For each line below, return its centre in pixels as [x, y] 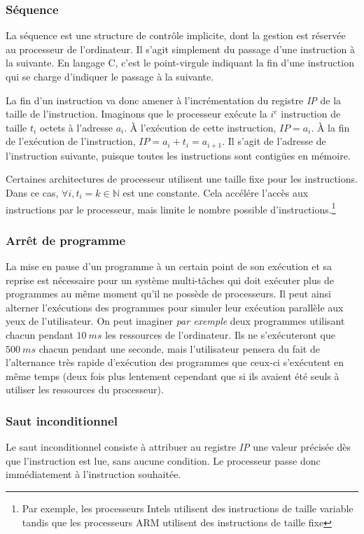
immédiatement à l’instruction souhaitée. [93, 474]
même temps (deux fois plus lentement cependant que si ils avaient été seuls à [173, 375]
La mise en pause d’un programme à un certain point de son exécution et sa [169, 266]
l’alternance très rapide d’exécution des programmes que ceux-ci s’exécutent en [175, 362]
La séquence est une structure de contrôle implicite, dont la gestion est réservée [176, 35]
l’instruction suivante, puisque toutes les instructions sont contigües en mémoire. [178, 155]
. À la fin [330, 127]
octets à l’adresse [76, 127]
